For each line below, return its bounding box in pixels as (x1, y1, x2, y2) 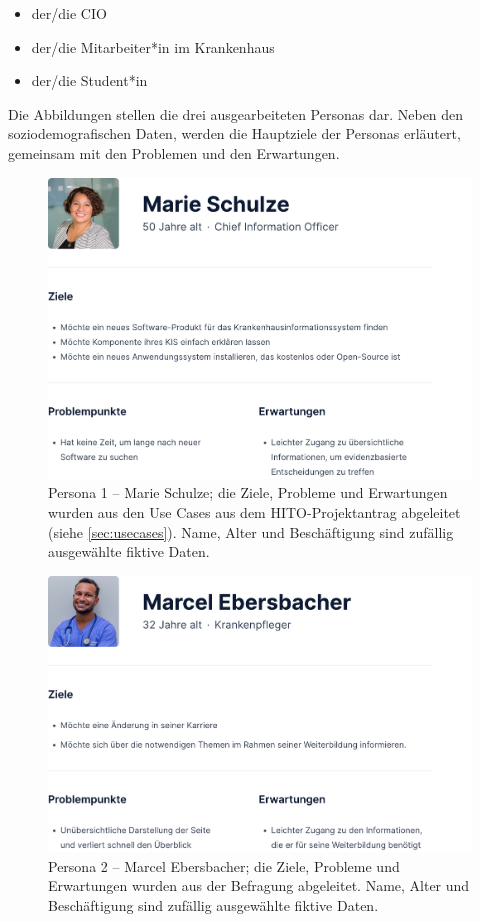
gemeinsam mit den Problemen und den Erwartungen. (8, 142, 340, 163)
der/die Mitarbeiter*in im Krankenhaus (31, 36, 275, 57)
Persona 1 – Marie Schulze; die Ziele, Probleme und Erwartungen (48, 482, 448, 503)
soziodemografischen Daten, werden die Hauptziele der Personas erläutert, (8, 123, 461, 144)
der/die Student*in (31, 70, 148, 91)
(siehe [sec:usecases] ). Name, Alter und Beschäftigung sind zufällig (48, 521, 454, 542)
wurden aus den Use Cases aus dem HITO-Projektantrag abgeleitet (48, 502, 461, 523)
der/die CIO (31, 3, 107, 23)
